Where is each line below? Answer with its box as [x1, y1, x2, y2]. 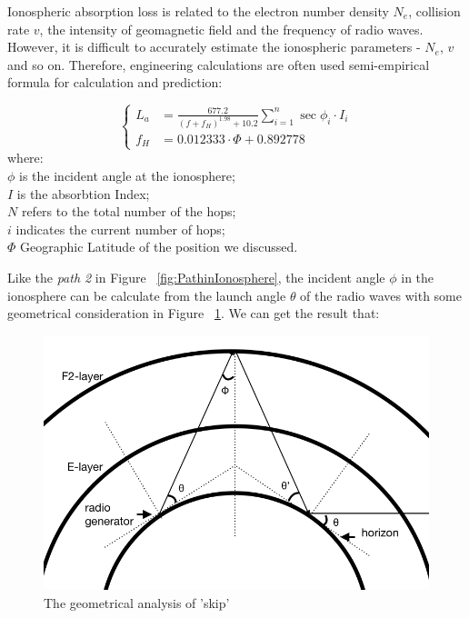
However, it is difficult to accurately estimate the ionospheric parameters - [7, 37, 421, 56]
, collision [408, 2, 461, 20]
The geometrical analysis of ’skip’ [44, 593, 230, 612]
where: [7, 148, 44, 167]
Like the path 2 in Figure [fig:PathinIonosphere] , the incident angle [7, 267, 385, 286]
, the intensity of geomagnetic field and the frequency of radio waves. [39, 19, 424, 38]
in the [401, 267, 434, 286]
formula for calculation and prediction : [7, 73, 223, 92]
